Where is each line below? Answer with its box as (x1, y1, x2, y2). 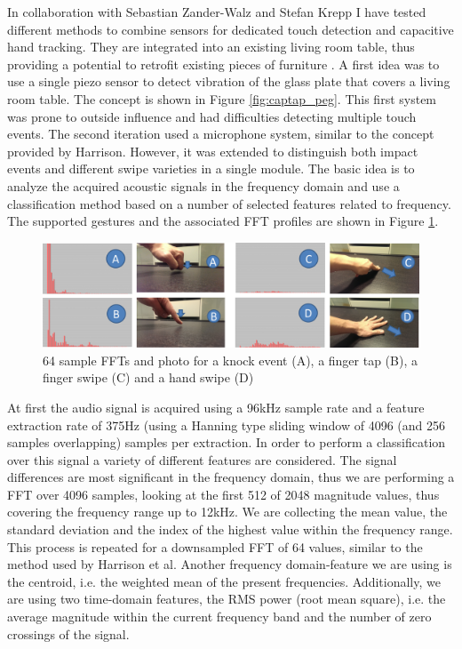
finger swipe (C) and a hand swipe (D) (43, 368, 254, 387)
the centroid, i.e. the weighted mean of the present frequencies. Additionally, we (7, 572, 441, 590)
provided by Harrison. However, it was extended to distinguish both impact (7, 141, 418, 160)
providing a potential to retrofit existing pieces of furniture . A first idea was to (7, 54, 440, 73)
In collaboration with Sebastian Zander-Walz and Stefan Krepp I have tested (7, 3, 426, 20)
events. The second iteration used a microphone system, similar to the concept (7, 124, 434, 143)
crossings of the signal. (7, 624, 130, 643)
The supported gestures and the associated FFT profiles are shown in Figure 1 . (7, 212, 439, 230)
